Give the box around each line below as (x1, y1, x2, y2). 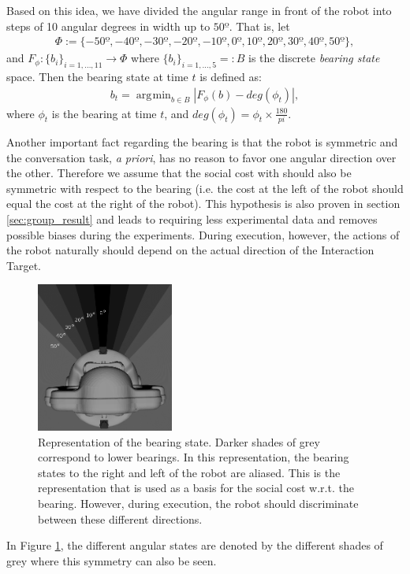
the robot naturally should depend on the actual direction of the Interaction (6, 242, 375, 258)
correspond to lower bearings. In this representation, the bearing (38, 449, 349, 465)
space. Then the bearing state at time (6, 69, 188, 85)
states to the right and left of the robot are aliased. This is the (38, 464, 341, 480)
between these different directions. (38, 510, 203, 527)
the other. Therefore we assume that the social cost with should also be (6, 165, 352, 181)
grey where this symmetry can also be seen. (6, 552, 217, 568)
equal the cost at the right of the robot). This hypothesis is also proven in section (6, 195, 401, 212)
